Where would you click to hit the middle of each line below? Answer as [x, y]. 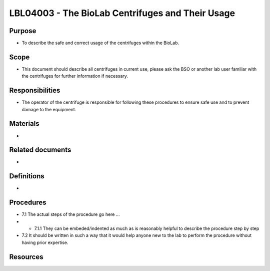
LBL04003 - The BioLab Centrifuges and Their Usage [122, 13]
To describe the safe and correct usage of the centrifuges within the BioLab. [100, 43]
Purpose [23, 31]
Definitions [27, 176]
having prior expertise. [45, 242]
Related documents [40, 150]
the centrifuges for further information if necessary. [75, 76]
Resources [26, 257]
